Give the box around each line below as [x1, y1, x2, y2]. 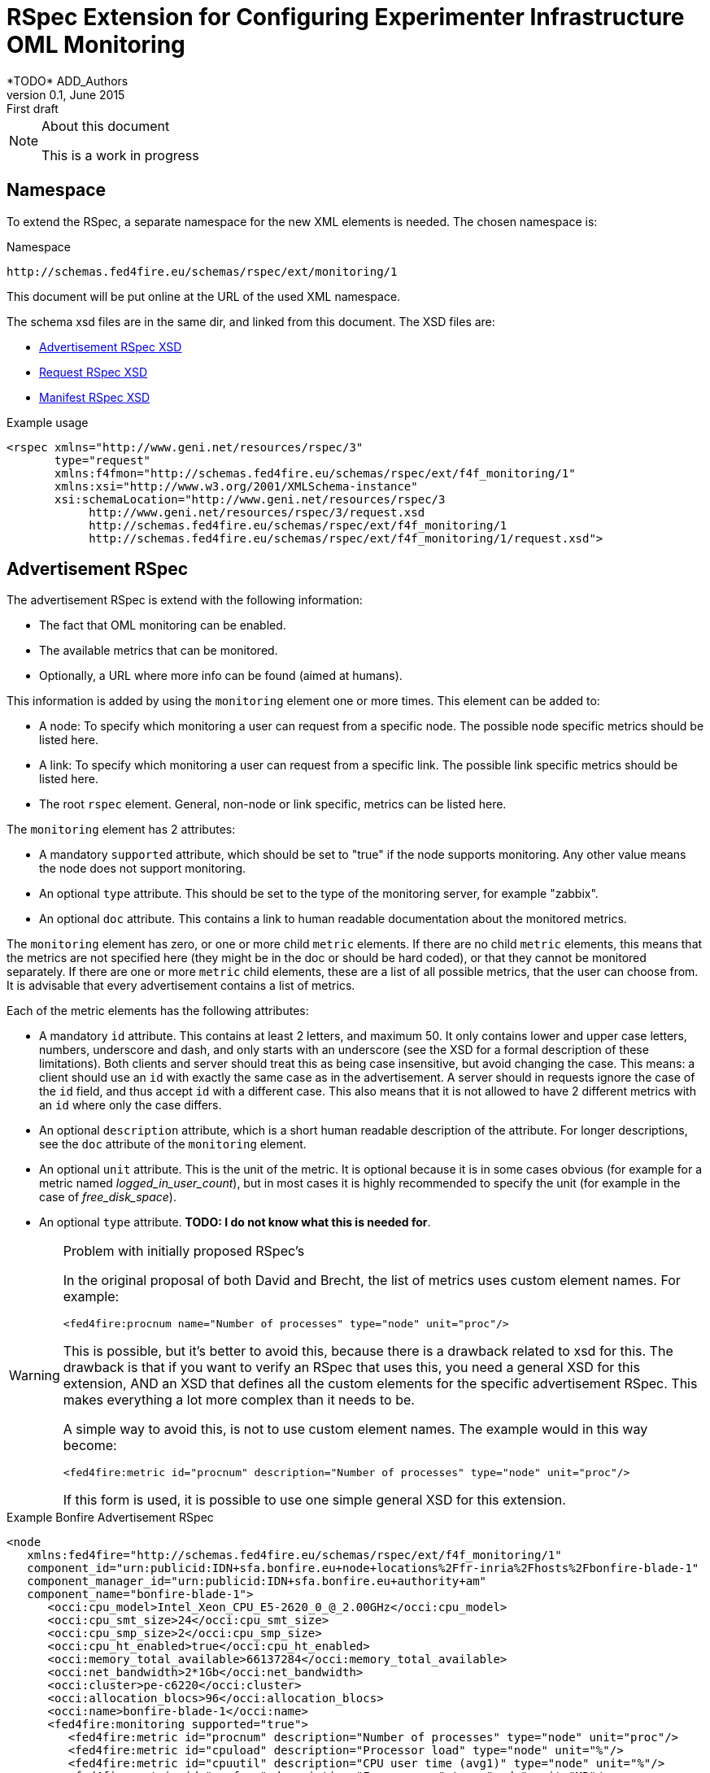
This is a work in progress [41, 146, 199, 163]
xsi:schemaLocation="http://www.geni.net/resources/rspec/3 [54, 492, 446, 506]
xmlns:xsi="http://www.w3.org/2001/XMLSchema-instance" [54, 479, 418, 493]
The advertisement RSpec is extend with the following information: [7, 593, 363, 608]
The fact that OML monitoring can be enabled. [39, 618, 286, 633]
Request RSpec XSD [39, 364, 148, 379]
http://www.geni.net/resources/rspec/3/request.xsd [89, 505, 425, 519]
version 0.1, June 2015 [7, 87, 125, 102]
